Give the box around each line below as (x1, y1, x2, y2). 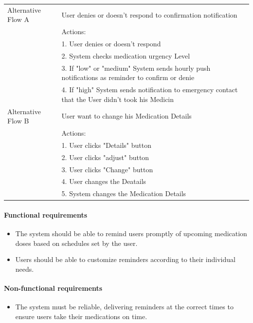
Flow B (7, 116, 29, 126)
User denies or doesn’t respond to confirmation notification (61, 9, 237, 20)
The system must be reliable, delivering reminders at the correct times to (15, 302, 234, 312)
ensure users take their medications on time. (15, 311, 147, 321)
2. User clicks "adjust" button (61, 152, 149, 162)
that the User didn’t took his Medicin (61, 94, 174, 104)
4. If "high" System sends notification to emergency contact (61, 84, 238, 95)
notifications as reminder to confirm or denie (61, 72, 195, 82)
